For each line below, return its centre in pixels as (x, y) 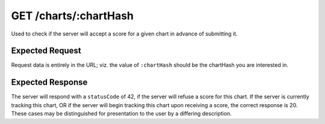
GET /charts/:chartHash (72, 16)
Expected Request (46, 51)
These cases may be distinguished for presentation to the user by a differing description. (121, 114)
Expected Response (49, 82)
